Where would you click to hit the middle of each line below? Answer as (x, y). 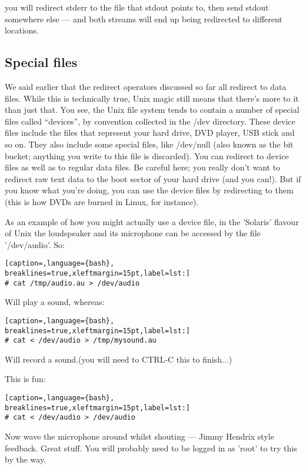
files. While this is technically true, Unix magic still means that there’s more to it (152, 98)
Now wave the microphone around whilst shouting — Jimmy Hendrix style (139, 436)
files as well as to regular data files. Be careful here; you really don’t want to (143, 167)
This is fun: (25, 379)
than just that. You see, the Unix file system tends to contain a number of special (152, 110)
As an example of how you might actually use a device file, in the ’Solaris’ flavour (152, 221)
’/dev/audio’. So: (35, 244)
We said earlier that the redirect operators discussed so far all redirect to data (146, 86)
